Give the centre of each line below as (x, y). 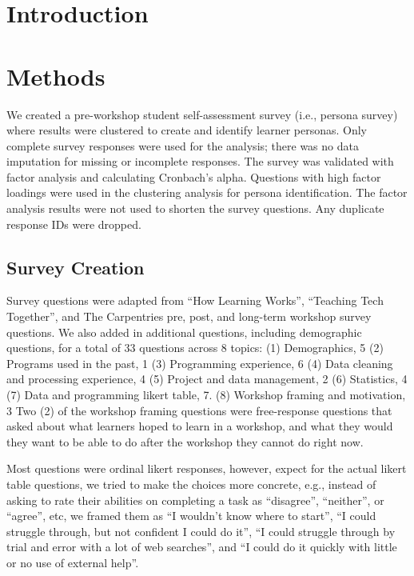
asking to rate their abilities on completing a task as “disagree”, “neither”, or (195, 500)
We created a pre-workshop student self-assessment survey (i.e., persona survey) (202, 114)
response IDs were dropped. (74, 224)
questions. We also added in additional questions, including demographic (184, 332)
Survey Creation (76, 267)
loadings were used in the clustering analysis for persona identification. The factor (207, 192)
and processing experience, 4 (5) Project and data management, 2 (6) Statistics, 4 (207, 379)
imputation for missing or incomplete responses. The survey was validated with (200, 161)
